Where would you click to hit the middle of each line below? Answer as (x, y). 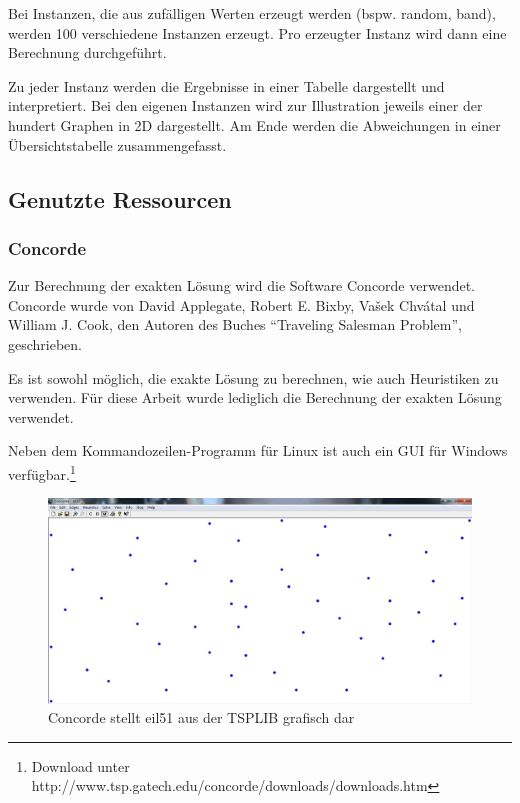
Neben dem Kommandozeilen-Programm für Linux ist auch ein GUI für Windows (258, 450)
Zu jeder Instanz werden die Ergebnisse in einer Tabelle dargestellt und (226, 85)
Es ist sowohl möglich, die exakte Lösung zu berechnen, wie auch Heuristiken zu (253, 377)
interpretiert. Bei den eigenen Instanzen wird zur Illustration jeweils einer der (245, 105)
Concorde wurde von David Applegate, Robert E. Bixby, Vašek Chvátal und (241, 304)
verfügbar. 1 (42, 472)
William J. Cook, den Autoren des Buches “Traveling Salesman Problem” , (235, 324)
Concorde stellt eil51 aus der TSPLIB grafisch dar (201, 717)
